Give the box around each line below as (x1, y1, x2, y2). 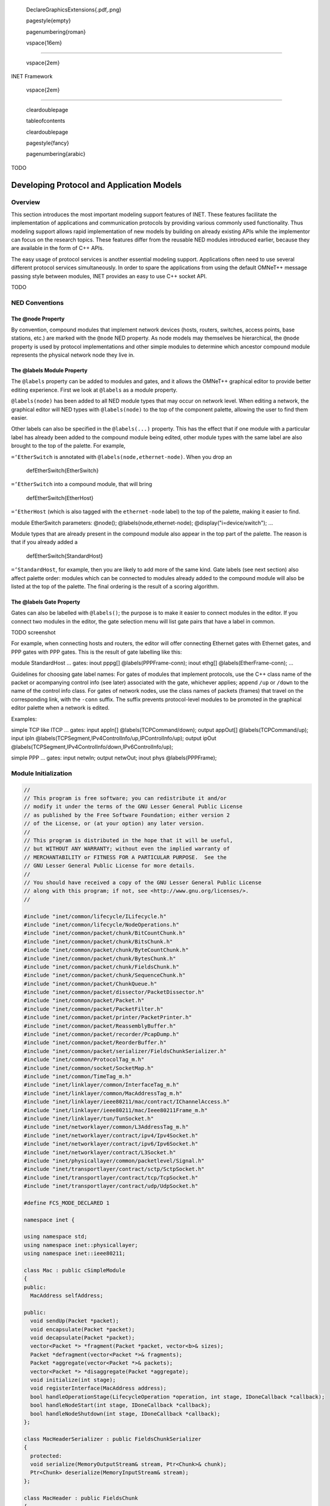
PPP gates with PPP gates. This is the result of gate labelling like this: (11, 648, 183, 655)
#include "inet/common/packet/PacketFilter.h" (23, 1005, 163, 1012)
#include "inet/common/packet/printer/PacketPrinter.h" (23, 1014, 192, 1021)
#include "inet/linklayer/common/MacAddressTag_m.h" (23, 1090, 183, 1096)
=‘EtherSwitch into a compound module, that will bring (11, 481, 153, 488)
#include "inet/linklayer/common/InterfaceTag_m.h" (23, 1081, 180, 1089)
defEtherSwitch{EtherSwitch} (26, 467, 99, 474)
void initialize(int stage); (30, 1376, 117, 1384)
